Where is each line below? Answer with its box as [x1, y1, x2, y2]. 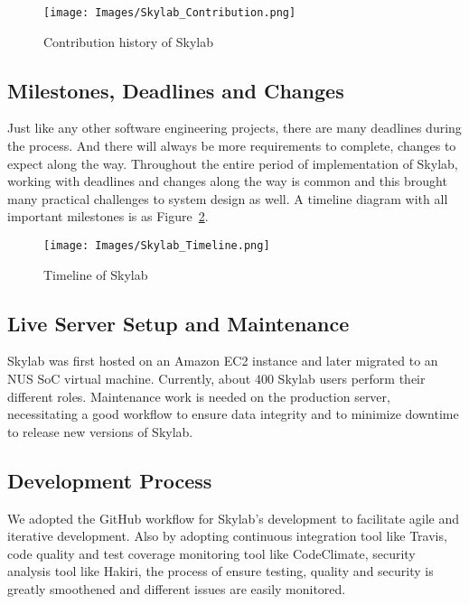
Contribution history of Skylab [43, 32, 214, 51]
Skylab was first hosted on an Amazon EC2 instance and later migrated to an [7, 351, 438, 370]
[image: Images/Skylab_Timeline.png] [43, 239, 270, 253]
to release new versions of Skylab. [7, 422, 193, 441]
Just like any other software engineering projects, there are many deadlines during [7, 118, 462, 137]
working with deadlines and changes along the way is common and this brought [7, 172, 447, 190]
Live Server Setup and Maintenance [7, 309, 350, 337]
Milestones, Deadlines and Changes [7, 76, 344, 104]
